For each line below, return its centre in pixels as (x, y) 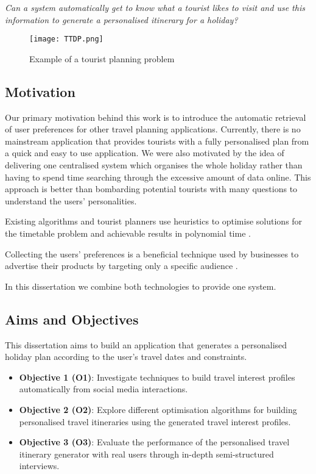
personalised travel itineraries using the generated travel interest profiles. (155, 421)
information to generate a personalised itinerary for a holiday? (121, 19)
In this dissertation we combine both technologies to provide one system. (141, 286)
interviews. (39, 466)
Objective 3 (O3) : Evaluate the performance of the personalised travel (154, 442)
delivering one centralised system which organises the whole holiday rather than (154, 165)
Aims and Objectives (72, 319)
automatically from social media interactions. (104, 389)
